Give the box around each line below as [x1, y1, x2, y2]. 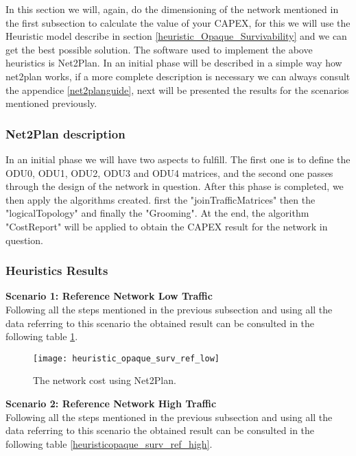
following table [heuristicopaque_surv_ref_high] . [5, 436, 213, 451]
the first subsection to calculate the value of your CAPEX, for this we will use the [5, 15, 351, 29]
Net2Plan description [5, 125, 126, 142]
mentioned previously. [5, 96, 97, 110]
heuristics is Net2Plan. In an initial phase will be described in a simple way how [5, 56, 342, 70]
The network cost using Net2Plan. [33, 373, 176, 387]
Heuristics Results [5, 262, 108, 279]
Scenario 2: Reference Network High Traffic [5, 396, 217, 410]
